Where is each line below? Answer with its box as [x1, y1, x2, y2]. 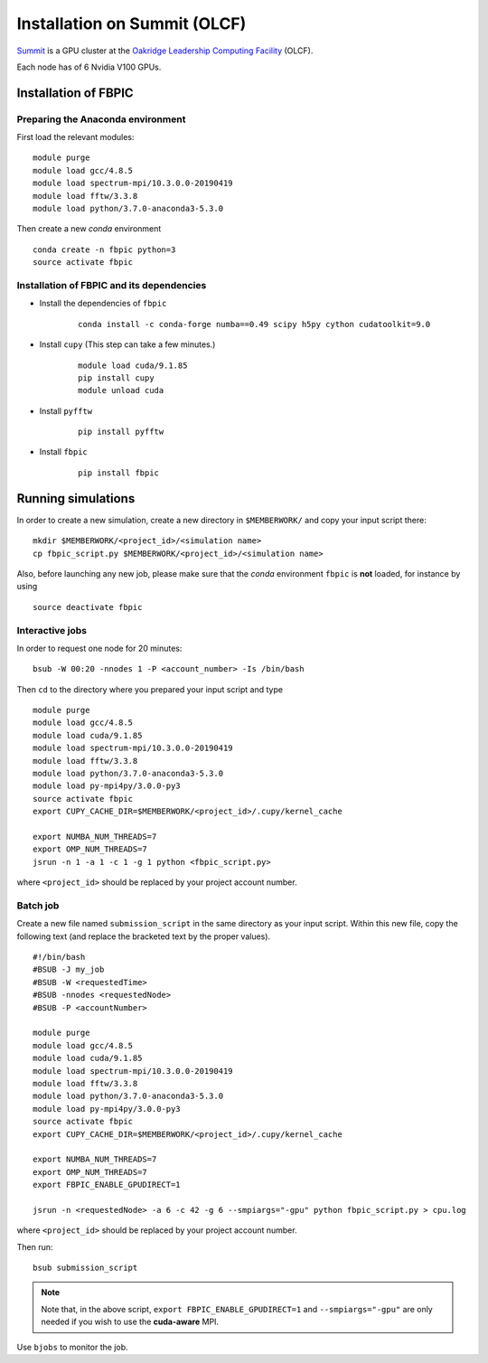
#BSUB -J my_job [33, 964, 105, 975]
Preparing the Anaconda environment [16, 113, 186, 126]
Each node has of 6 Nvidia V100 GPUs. [16, 61, 162, 72]
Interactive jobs [16, 624, 88, 636]
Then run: [16, 1241, 53, 1252]
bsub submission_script [33, 1263, 138, 1274]
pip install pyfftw [78, 427, 164, 437]
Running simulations [16, 491, 136, 506]
